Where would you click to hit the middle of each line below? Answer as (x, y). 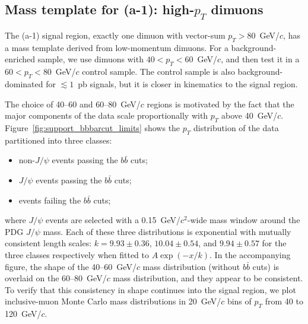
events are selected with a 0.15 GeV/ (113, 220)
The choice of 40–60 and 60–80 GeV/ (73, 104)
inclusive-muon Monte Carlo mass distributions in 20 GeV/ (113, 301)
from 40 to (284, 301)
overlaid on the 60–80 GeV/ (56, 278)
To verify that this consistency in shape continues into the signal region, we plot (150, 289)
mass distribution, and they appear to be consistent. (208, 278)
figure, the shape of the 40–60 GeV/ (71, 266)
